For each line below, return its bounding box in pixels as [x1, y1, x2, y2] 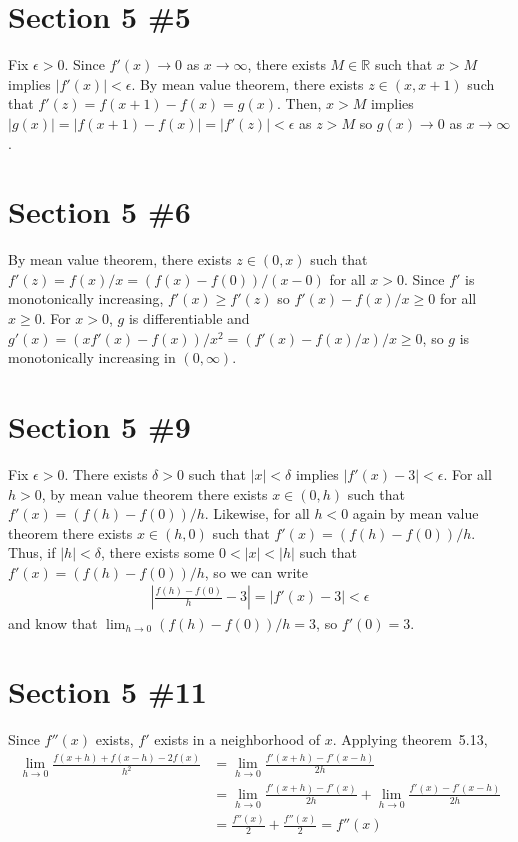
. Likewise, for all [204, 503, 310, 524]
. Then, [277, 93, 322, 114]
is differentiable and [128, 308, 250, 328]
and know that [8, 612, 98, 633]
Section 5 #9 [8, 405, 191, 446]
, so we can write [204, 561, 308, 582]
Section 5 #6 [8, 191, 191, 232]
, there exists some [100, 542, 215, 563]
